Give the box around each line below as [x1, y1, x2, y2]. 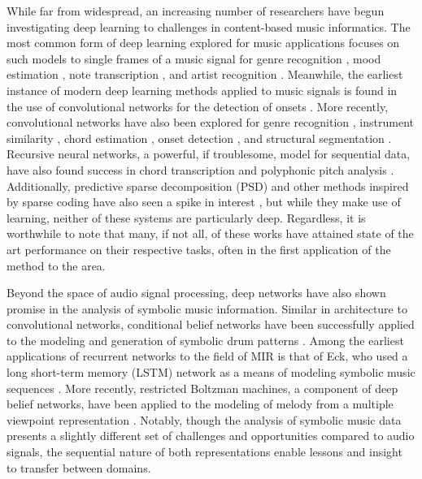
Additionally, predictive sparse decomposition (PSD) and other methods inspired [7, 177, 409, 194]
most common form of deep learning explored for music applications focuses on [7, 34, 400, 51]
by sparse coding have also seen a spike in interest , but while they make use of [7, 193, 401, 210]
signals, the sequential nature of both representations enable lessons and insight [7, 443, 402, 460]
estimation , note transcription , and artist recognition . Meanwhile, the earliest [7, 66, 403, 83]
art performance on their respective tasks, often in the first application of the [7, 240, 391, 257]
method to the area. [7, 257, 106, 274]
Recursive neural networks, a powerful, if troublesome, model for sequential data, [7, 145, 411, 162]
